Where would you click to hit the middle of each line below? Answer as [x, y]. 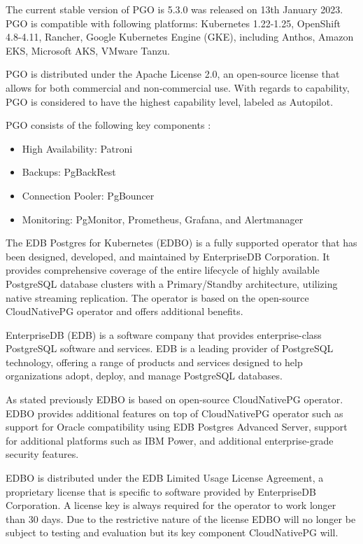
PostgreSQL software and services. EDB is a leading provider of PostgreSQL [170, 348]
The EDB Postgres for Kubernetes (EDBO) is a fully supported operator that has [181, 243]
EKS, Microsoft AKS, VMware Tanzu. [88, 50]
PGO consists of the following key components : [108, 125]
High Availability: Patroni [77, 148]
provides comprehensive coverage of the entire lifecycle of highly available [163, 270]
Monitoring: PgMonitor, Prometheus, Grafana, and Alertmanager [163, 219]
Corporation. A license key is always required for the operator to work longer [171, 505]
